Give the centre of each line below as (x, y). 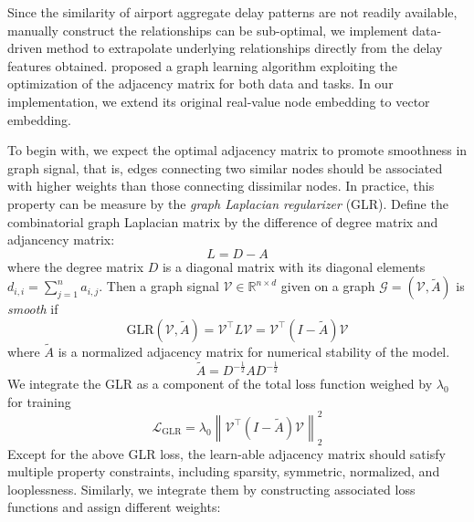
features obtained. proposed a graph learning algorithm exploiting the (203, 65)
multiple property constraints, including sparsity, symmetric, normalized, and (224, 471)
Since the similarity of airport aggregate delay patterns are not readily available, (232, 12)
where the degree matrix (76, 266)
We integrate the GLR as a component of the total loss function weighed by (220, 384)
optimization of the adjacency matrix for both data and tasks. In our (200, 84)
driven (25, 48)
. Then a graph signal (159, 286)
